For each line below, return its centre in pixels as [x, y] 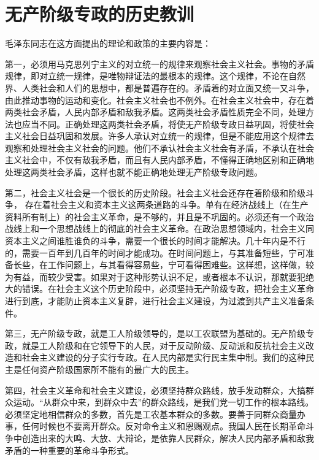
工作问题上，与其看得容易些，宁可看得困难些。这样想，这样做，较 [181, 265]
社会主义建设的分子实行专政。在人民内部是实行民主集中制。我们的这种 [163, 357]
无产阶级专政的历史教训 [100, 14]
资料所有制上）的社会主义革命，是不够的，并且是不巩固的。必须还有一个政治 [159, 216]
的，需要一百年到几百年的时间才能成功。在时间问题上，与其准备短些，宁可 [155, 252]
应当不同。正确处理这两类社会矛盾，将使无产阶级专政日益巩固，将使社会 [168, 124]
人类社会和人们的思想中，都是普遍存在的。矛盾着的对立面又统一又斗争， [168, 87]
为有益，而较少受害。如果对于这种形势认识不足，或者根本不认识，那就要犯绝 [159, 276]
